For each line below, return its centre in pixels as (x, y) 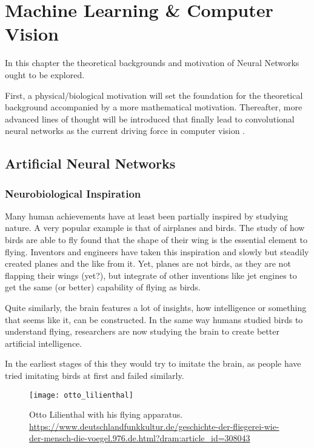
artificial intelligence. (44, 343)
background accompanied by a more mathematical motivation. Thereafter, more (154, 107)
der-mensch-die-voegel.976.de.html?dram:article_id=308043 (140, 438)
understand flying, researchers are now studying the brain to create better (142, 331)
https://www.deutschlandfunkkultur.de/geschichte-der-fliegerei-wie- (154, 426)
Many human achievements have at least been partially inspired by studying (147, 216)
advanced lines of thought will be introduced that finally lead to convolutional (150, 119)
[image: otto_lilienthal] (81, 395)
